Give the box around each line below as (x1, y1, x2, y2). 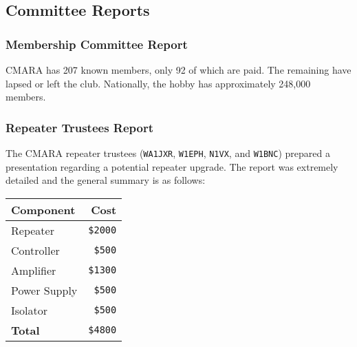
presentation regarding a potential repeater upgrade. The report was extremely (6, 159, 338, 173)
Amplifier (11, 262, 56, 278)
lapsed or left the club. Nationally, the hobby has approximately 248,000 (6, 76, 311, 90)
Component (11, 201, 76, 218)
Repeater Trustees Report (6, 118, 154, 136)
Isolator (11, 302, 48, 318)
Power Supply (11, 282, 78, 298)
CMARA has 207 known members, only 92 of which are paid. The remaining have (6, 63, 351, 76)
